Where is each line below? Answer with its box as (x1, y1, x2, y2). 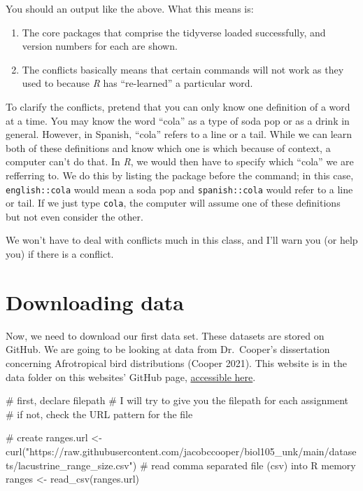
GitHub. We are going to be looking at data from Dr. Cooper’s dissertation (6, 342, 330, 357)
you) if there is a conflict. (6, 247, 114, 261)
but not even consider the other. (6, 209, 143, 223)
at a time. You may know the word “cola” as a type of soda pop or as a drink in (6, 113, 350, 127)
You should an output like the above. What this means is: (6, 1, 254, 15)
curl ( (6, 443, 26, 458)
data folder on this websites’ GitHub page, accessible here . (6, 369, 256, 384)
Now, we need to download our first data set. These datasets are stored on (6, 328, 325, 343)
